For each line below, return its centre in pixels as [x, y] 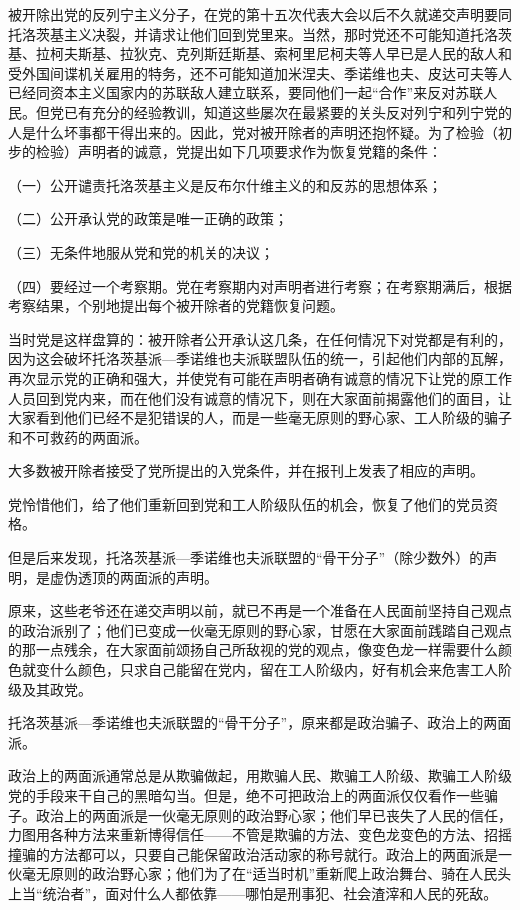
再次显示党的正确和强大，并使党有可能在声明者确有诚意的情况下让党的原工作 [260, 377]
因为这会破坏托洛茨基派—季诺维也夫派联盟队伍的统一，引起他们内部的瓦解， [260, 358]
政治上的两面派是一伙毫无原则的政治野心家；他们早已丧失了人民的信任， [273, 814]
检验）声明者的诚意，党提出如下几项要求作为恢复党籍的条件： [238, 151]
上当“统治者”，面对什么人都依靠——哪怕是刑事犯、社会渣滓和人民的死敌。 [253, 892]
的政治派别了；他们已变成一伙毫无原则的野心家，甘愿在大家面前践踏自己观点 [260, 629]
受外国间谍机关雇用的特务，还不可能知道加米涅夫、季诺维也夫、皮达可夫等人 [260, 72]
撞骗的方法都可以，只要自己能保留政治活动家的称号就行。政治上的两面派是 [253, 853]
